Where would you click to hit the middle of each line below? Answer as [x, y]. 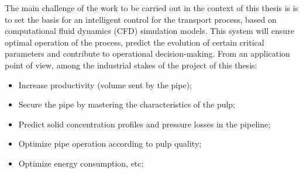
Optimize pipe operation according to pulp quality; [110, 143]
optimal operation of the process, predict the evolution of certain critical [135, 42]
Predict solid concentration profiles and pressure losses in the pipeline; [144, 124]
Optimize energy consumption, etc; [81, 163]
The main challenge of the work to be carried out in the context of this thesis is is [152, 8]
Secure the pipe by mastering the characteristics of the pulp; [127, 104]
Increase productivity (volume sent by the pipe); [105, 84]
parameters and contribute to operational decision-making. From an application [147, 53]
